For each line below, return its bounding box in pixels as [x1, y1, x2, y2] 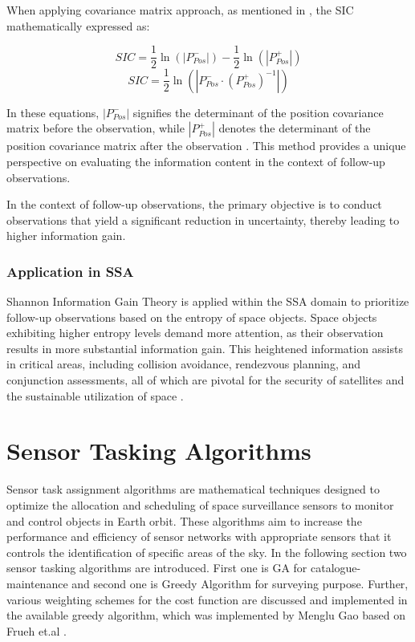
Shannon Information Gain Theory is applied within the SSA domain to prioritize [6, 293, 409, 310]
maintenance [6, 575, 68, 591]
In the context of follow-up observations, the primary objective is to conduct [6, 196, 382, 213]
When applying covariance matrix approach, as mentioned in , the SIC [6, 2, 354, 18]
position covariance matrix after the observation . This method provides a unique [6, 137, 406, 154]
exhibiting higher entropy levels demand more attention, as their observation [6, 324, 384, 341]
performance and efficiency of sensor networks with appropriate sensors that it [6, 528, 392, 545]
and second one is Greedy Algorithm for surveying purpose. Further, [71, 575, 409, 591]
